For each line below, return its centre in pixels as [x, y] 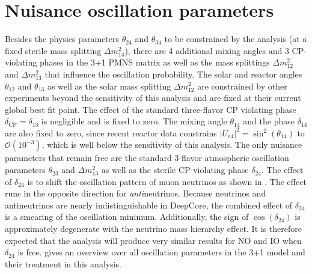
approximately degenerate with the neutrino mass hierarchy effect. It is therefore [153, 229]
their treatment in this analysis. [63, 263]
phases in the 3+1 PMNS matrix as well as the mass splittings [154, 62]
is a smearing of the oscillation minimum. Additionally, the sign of [127, 217]
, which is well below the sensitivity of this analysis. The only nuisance [172, 145]
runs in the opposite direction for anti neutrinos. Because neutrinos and [136, 193]
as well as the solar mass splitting [109, 86]
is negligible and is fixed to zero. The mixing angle [134, 121]
